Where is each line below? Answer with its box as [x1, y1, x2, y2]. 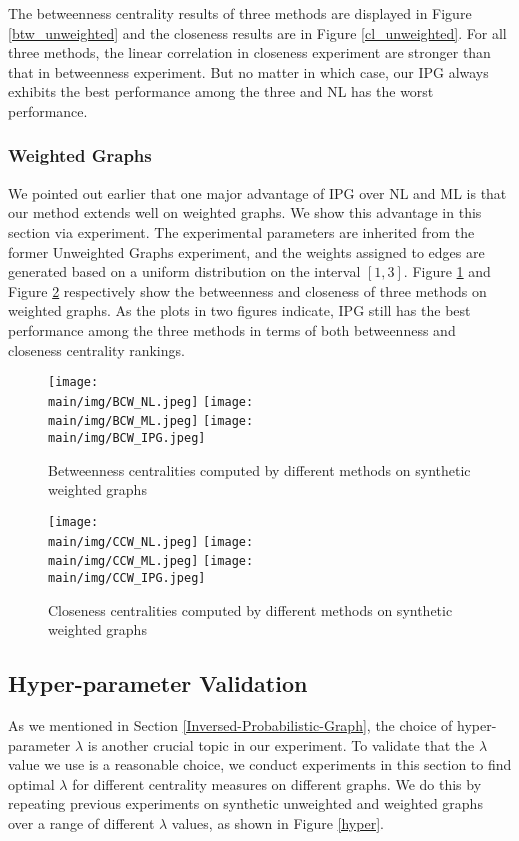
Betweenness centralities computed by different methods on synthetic [48, 459, 471, 480]
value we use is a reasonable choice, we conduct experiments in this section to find [8, 754, 512, 775]
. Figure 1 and [403, 261, 491, 282]
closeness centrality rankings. [8, 339, 185, 360]
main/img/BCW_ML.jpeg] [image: [48, 414, 254, 429]
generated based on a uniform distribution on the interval [8, 261, 361, 282]
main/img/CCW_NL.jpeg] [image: [48, 534, 254, 549]
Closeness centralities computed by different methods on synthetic [48, 599, 453, 620]
